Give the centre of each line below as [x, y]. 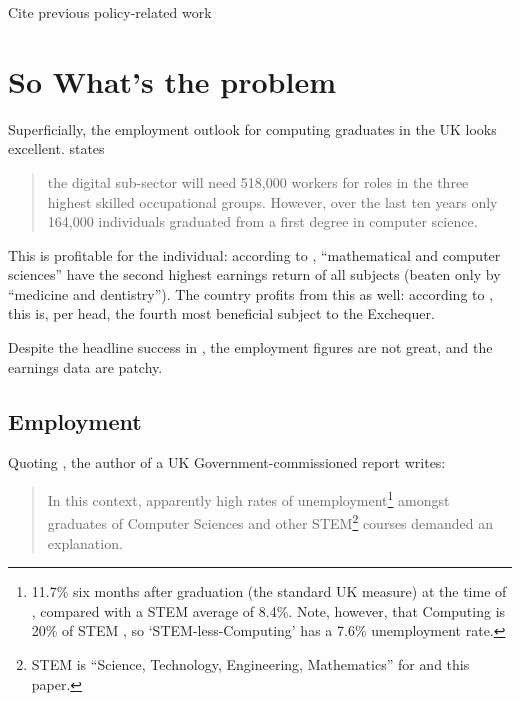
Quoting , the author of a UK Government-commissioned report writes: [227, 462]
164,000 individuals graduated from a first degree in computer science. [262, 221]
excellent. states [56, 148]
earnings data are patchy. [85, 366]
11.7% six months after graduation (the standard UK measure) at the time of [269, 591]
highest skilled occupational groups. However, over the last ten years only [272, 201]
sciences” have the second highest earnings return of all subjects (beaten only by [254, 274]
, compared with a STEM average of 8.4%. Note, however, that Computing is [268, 610]
